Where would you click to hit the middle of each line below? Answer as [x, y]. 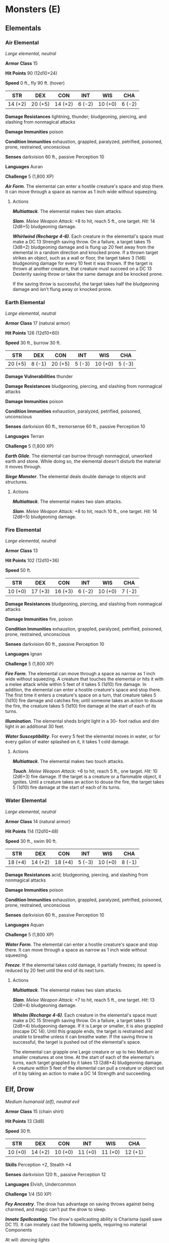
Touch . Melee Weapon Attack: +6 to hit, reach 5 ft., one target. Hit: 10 [85, 771]
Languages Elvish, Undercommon [41, 1184]
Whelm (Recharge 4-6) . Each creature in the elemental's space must [85, 1015]
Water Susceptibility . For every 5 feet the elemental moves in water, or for [83, 737]
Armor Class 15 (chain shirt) [35, 1111]
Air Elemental [22, 43]
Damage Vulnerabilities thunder [39, 377]
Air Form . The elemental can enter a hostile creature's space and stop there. [85, 186]
